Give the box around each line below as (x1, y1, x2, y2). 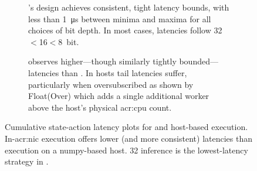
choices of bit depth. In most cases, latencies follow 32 (28, 24, 222, 36)
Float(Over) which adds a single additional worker (28, 90, 209, 102)
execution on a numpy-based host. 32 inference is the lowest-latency (5, 143, 248, 156)
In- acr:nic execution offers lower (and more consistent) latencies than (5, 132, 252, 144)
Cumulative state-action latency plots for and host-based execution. (5, 121, 248, 133)
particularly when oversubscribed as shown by (28, 78, 194, 90)
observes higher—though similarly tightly (28, 55, 177, 67)
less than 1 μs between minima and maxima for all (28, 12, 211, 25)
